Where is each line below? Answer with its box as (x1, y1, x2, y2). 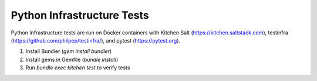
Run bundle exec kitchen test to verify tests (25, 64, 130, 71)
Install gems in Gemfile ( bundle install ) (25, 56, 119, 63)
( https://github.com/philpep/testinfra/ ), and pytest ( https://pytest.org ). (11, 37, 181, 44)
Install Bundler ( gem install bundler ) (25, 48, 112, 55)
